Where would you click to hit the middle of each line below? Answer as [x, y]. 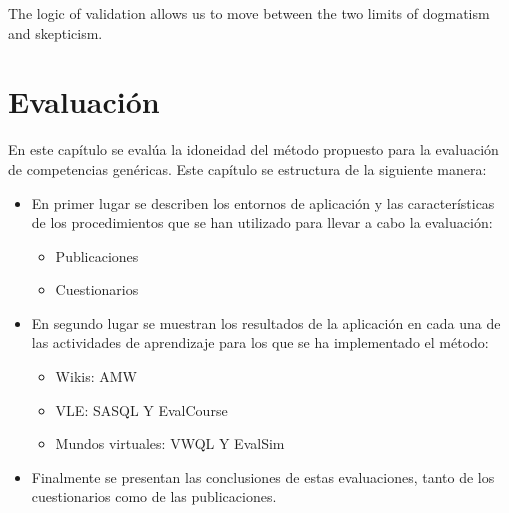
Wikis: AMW [96, 376]
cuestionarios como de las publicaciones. [154, 496]
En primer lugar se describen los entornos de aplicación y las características [263, 202]
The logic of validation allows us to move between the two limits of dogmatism [249, 13]
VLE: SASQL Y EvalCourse [141, 409]
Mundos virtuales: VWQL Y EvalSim [170, 443]
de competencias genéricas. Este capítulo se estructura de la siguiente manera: [247, 168]
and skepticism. [55, 32]
